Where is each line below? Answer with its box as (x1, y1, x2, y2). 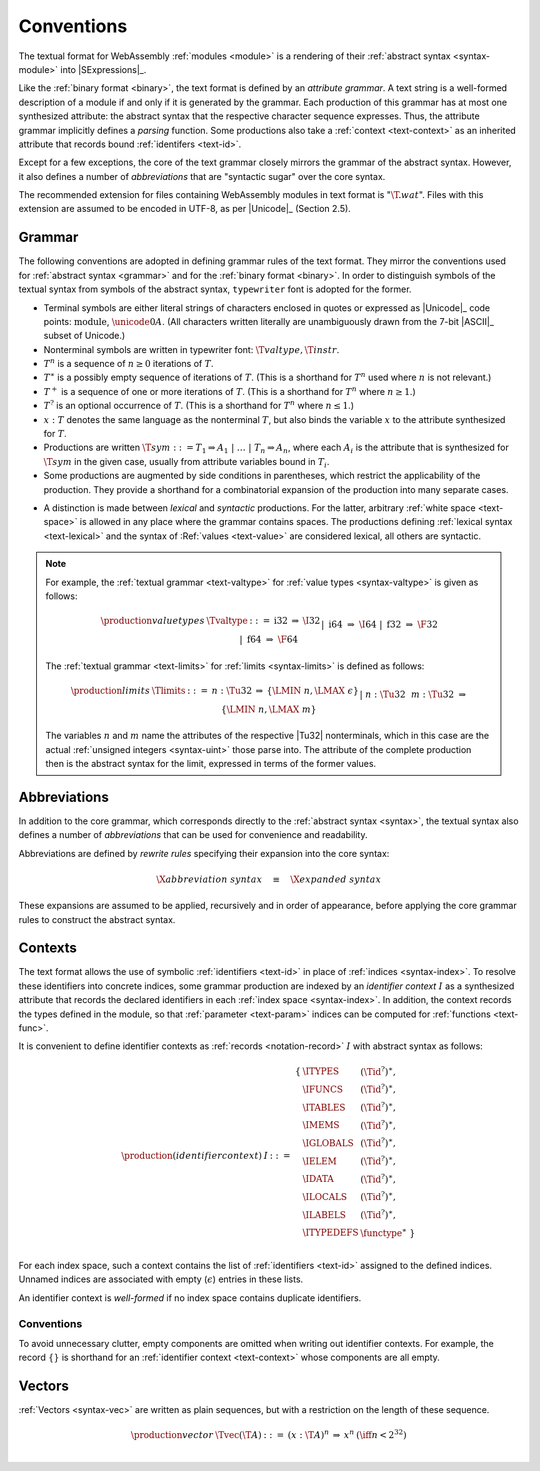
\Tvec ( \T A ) (215, 1430, 262, 1441)
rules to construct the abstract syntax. (18, 913, 176, 925)
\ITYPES (302, 1066, 340, 1077)
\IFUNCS (302, 1083, 344, 1095)
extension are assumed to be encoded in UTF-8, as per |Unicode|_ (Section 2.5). (18, 203, 352, 215)
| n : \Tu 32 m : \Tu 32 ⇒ (359, 688, 467, 700)
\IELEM (302, 1155, 337, 1167)
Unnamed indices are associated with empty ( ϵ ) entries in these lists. (18, 1273, 304, 1285)
